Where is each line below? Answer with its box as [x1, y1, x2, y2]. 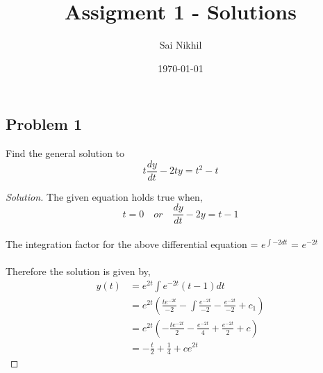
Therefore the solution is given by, [6, 264, 151, 279]
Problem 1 [6, 113, 82, 135]
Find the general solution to [6, 146, 125, 160]
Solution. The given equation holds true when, [6, 189, 203, 204]
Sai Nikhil [159, 38, 202, 52]
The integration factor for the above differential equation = [6, 237, 258, 251]
